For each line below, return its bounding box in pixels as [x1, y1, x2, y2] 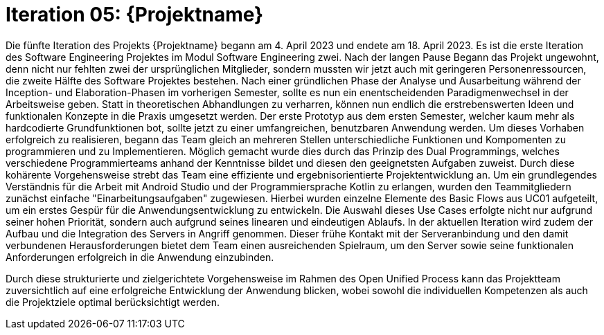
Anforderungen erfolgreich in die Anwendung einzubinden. [6, 251, 274, 263]
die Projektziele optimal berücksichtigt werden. [6, 296, 220, 308]
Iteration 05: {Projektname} [6, 3, 264, 26]
